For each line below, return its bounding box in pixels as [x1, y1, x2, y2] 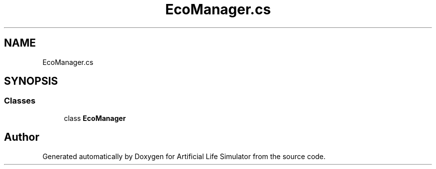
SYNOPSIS [4, 75, 58, 88]
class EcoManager [64, 113, 126, 122]
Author [4, 131, 39, 144]
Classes [4, 96, 36, 106]
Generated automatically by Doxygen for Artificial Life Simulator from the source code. [42, 152, 326, 161]
